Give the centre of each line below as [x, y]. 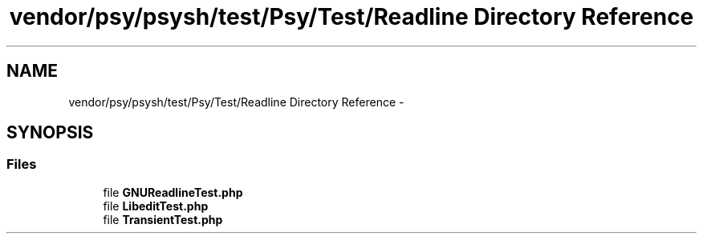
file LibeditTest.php [156, 206]
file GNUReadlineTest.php [173, 192]
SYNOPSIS [50, 133]
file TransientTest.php [163, 219]
